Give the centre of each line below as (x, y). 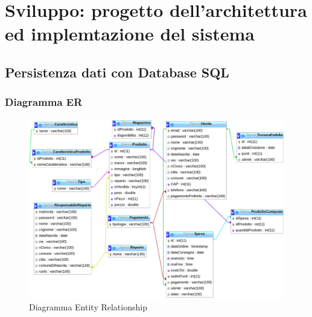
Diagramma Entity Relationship (88, 306)
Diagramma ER (44, 102)
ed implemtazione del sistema (130, 34)
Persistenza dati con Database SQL (117, 72)
